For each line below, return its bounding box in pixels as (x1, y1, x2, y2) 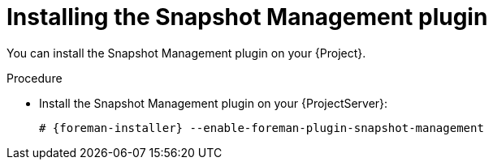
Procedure (6, 70, 63, 85)
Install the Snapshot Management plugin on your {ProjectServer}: (39, 96, 388, 110)
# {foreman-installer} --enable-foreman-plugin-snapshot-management (39, 121, 484, 134)
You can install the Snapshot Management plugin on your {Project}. (6, 45, 366, 60)
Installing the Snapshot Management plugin (6, 3, 488, 31)
